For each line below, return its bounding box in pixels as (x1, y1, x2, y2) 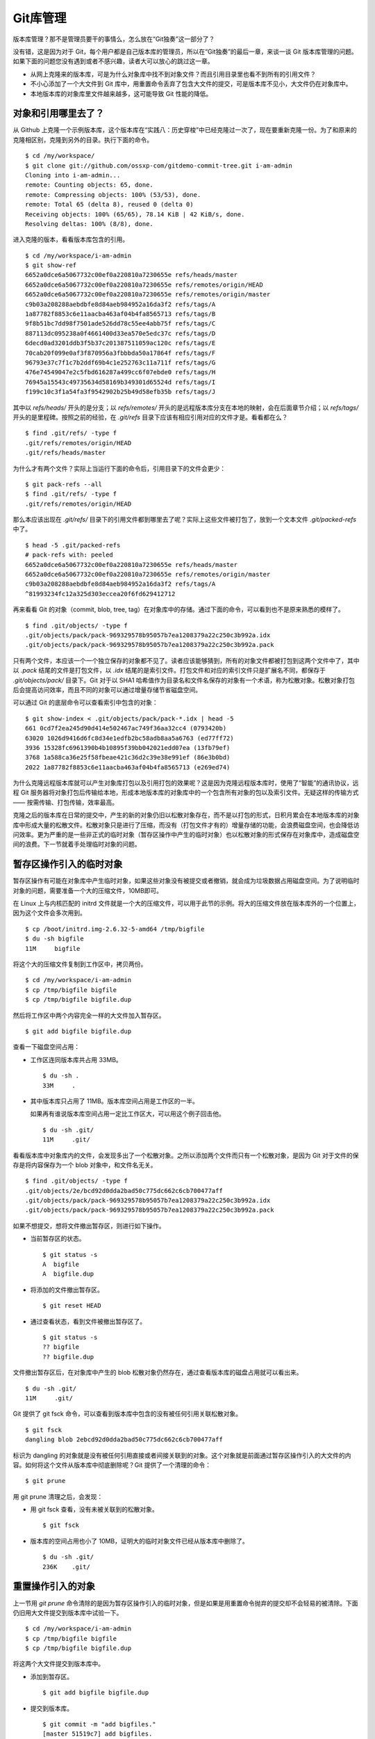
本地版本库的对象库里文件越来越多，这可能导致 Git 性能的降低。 (30, 89, 212, 97)
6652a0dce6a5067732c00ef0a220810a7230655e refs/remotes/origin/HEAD (25, 280, 263, 289)
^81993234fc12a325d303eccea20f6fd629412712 (25, 590, 176, 598)
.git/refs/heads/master (25, 449, 106, 457)
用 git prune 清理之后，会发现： (12, 1492, 103, 1500)
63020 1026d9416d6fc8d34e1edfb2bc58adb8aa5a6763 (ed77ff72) (25, 734, 234, 742)
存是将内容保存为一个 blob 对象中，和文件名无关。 (12, 1160, 157, 1169)
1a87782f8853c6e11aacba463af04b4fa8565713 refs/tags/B (25, 310, 216, 318)
